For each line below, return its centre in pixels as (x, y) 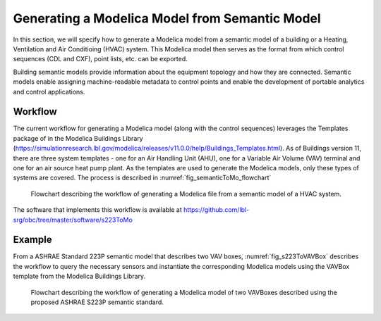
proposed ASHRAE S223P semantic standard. (97, 302)
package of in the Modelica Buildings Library (78, 138)
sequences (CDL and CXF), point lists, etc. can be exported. (101, 59)
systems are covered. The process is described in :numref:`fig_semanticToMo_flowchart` (142, 178)
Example (32, 240)
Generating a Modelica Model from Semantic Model (167, 18)
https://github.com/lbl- (217, 210)
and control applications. (49, 92)
